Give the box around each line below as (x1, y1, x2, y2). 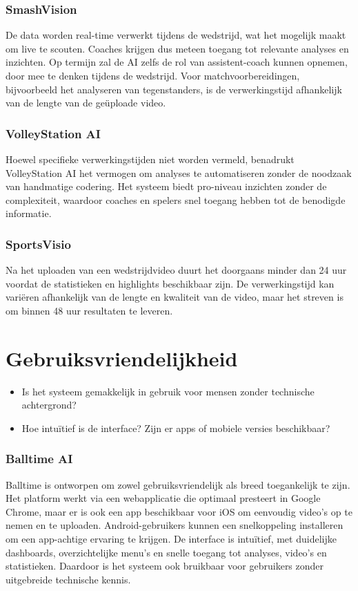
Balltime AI (6, 450, 73, 467)
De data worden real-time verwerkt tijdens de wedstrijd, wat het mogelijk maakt (6, 28, 346, 42)
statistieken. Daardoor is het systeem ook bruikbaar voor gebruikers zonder (6, 559, 324, 573)
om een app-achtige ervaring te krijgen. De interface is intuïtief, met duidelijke (6, 532, 337, 546)
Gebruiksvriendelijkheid (6, 344, 238, 372)
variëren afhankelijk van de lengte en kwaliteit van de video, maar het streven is (6, 290, 344, 304)
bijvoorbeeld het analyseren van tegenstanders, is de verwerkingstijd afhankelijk (6, 82, 342, 96)
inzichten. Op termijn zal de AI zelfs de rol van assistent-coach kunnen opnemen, (6, 55, 348, 69)
